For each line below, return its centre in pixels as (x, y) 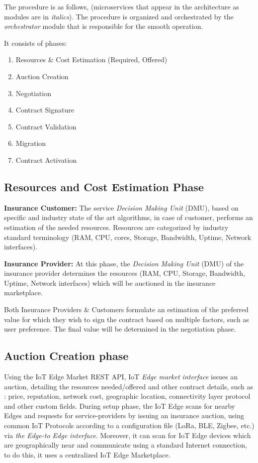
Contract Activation (46, 160)
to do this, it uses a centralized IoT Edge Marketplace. (87, 454)
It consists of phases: (36, 43)
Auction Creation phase (66, 356)
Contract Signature (45, 110)
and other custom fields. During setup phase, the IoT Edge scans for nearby (120, 405)
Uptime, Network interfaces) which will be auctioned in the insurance (110, 283)
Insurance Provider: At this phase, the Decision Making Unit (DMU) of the (124, 263)
